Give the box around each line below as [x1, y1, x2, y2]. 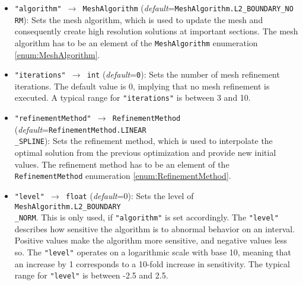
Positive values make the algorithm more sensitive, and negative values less [14, 234, 288, 246]
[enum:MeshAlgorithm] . [14, 48, 100, 60]
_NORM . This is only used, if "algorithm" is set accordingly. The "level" [14, 211, 279, 223]
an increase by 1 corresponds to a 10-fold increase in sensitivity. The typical [14, 257, 290, 270]
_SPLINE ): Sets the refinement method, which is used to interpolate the [14, 135, 273, 147]
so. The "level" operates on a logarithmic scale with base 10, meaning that [14, 246, 291, 258]
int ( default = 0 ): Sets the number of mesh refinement [87, 68, 280, 81]
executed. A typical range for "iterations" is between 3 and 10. [14, 91, 251, 104]
